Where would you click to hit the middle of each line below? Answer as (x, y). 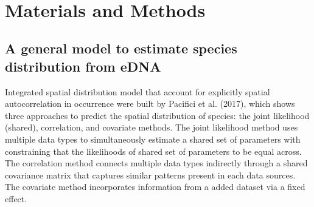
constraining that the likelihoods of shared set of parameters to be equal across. (153, 151)
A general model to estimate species (121, 48)
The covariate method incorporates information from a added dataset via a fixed (155, 187)
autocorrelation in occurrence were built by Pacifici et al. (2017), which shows (150, 103)
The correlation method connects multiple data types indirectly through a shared (156, 163)
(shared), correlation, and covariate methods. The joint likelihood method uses (152, 127)
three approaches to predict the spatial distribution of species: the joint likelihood (157, 115)
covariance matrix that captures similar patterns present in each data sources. (150, 175)
